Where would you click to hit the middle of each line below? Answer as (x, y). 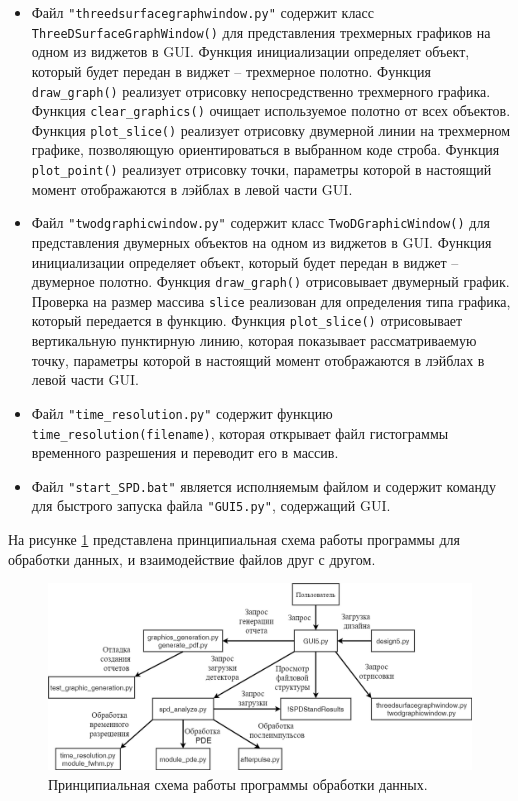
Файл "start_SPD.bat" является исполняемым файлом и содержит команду (263, 485)
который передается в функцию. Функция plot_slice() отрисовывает (247, 320)
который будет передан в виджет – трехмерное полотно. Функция (231, 70)
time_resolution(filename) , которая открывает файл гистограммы (240, 432)
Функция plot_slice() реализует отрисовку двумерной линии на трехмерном (271, 129)
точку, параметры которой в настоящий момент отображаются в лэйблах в (258, 359)
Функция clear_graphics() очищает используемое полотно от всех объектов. (271, 110)
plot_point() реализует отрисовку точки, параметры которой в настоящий (261, 169)
